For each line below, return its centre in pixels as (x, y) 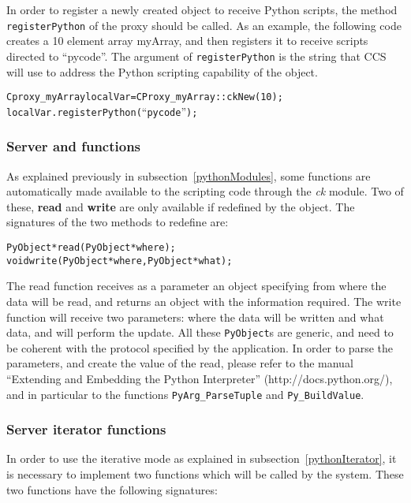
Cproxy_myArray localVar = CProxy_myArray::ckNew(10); (145, 97)
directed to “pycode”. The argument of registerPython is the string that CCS (196, 56)
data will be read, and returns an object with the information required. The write (204, 301)
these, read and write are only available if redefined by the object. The (181, 206)
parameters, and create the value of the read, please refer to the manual (180, 363)
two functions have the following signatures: (112, 489)
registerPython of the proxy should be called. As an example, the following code (204, 25)
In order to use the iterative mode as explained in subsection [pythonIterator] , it (202, 458)
